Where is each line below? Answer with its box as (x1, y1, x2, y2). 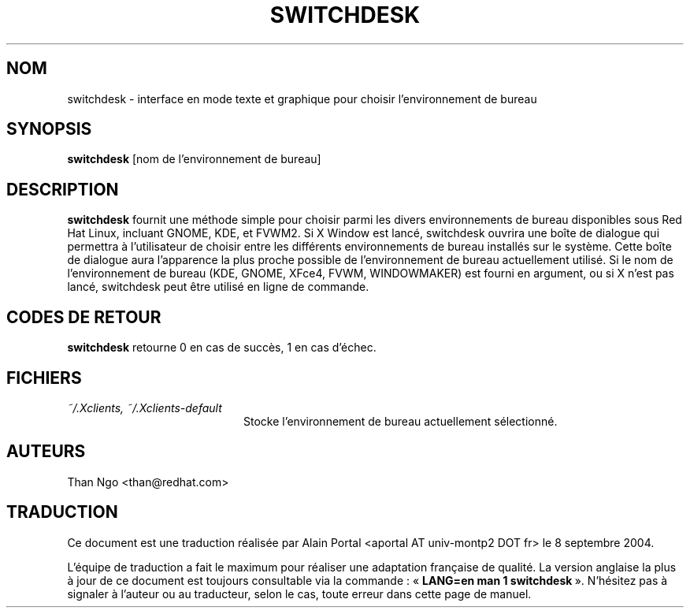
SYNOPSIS (6, 119, 92, 140)
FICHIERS (6, 367, 82, 388)
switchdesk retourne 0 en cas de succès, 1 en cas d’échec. (67, 340, 377, 355)
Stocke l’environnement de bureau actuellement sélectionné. (243, 414, 558, 428)
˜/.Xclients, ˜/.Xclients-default (67, 400, 222, 415)
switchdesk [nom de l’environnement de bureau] (67, 152, 321, 166)
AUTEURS (6, 441, 86, 462)
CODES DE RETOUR (6, 307, 161, 327)
